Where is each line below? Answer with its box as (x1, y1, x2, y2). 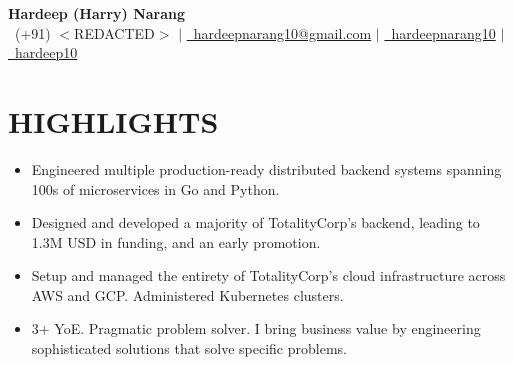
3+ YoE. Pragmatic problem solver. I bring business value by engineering (31, 318, 481, 339)
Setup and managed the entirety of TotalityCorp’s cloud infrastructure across (31, 265, 506, 286)
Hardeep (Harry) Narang (8, 3, 186, 23)
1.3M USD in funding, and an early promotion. (31, 231, 321, 252)
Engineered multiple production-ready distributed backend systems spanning (31, 158, 502, 179)
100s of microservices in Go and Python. (31, 178, 280, 199)
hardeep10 (14, 42, 78, 63)
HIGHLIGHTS (8, 100, 219, 141)
